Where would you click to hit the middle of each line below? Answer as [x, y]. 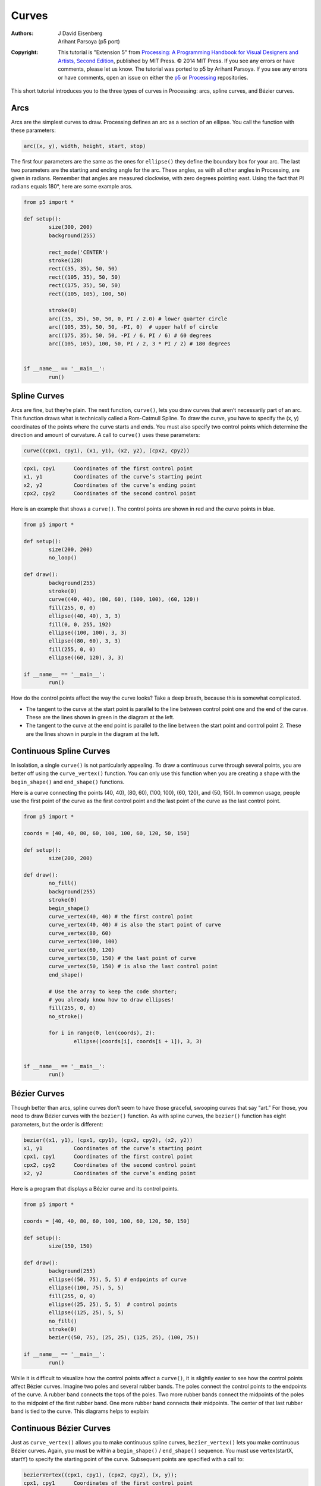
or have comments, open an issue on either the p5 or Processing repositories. [153, 77]
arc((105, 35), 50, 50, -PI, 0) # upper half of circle [133, 327]
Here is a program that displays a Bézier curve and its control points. [95, 1189]
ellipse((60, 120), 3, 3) [86, 658]
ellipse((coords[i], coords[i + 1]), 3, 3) [138, 1041]
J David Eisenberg [80, 33]
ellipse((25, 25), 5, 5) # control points [113, 1304]
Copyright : [25, 52]
